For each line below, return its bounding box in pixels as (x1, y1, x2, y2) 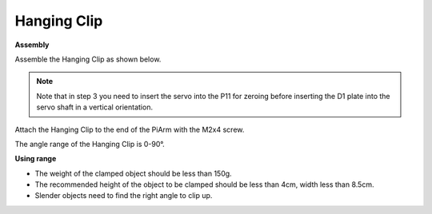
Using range (14, 154, 57, 164)
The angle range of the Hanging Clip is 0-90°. (14, 139, 166, 149)
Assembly (14, 40, 50, 50)
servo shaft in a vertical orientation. (36, 102, 154, 112)
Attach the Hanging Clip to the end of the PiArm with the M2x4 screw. (14, 125, 245, 134)
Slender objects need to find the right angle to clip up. (34, 191, 213, 200)
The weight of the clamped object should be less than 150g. (34, 168, 232, 178)
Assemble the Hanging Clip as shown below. (14, 54, 162, 64)
